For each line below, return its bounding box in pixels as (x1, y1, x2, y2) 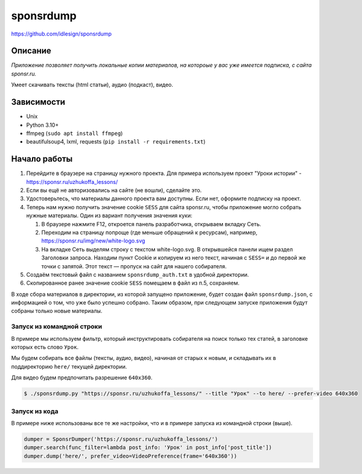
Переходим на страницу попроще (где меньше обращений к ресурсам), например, (41, 229, 258, 236)
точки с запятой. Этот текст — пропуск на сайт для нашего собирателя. (41, 262, 227, 270)
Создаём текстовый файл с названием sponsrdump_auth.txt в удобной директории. (26, 271, 249, 278)
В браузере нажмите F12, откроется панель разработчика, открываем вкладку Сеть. (41, 220, 262, 227)
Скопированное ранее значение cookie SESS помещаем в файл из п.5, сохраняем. (26, 279, 240, 286)
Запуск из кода (11, 407, 59, 416)
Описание (11, 46, 51, 56)
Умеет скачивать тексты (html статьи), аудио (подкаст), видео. (11, 81, 173, 89)
